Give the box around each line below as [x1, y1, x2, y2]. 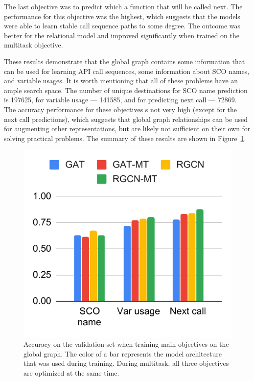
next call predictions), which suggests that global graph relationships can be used [4, 114, 248, 124]
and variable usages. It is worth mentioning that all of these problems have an [4, 75, 238, 86]
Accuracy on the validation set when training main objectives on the [23, 339, 229, 349]
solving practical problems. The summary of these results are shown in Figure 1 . [4, 133, 246, 143]
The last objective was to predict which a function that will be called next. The [4, 1, 243, 11]
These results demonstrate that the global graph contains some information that [4, 56, 245, 66]
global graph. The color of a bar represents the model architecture [23, 348, 222, 358]
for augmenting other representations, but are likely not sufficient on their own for [4, 123, 251, 134]
